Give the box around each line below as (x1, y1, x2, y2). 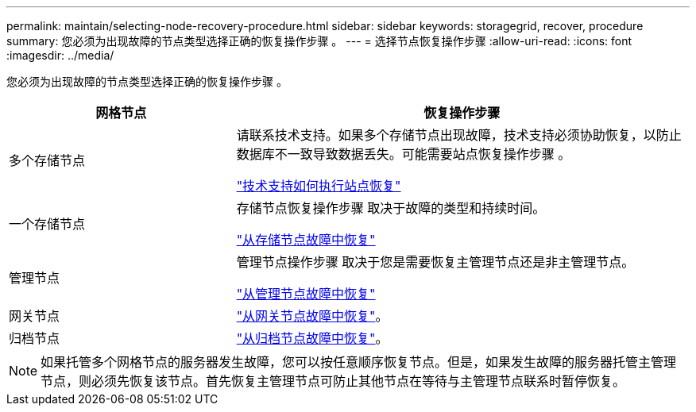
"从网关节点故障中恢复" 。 (236, 308, 389, 324)
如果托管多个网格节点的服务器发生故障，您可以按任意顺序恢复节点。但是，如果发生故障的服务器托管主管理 (41, 354, 677, 370)
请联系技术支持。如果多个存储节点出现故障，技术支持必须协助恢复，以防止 (236, 127, 682, 143)
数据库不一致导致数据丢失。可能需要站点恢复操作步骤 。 (236, 146, 571, 162)
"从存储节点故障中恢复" (236, 232, 376, 248)
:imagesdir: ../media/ (6, 48, 114, 62)
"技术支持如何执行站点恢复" (236, 178, 401, 194)
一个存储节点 (9, 216, 86, 232)
